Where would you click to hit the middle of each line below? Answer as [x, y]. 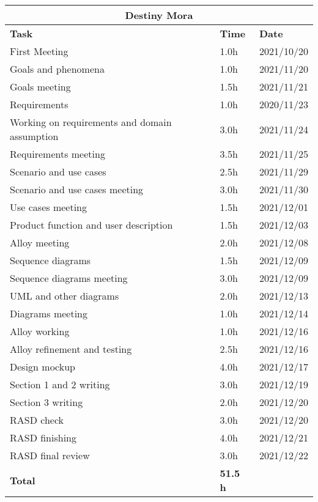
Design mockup [43, 367]
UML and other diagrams [65, 296]
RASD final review [50, 455]
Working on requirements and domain [91, 122]
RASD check [37, 420]
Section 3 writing [46, 402]
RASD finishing [43, 437]
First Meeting [39, 51]
